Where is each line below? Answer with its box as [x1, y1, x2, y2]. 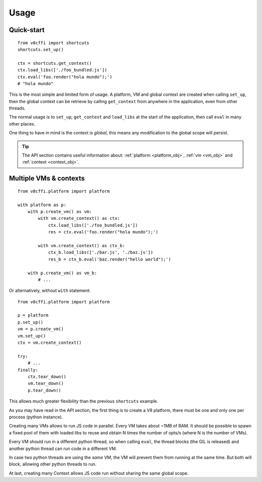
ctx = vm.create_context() [17, 340, 82, 345]
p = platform [17, 313, 49, 318]
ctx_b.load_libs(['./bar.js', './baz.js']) [48, 250, 153, 255]
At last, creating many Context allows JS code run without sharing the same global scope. [9, 470, 189, 476]
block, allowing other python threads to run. [9, 461, 97, 467]
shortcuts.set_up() [17, 47, 64, 52]
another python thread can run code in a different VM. [9, 446, 117, 451]
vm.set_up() [17, 333, 46, 339]
